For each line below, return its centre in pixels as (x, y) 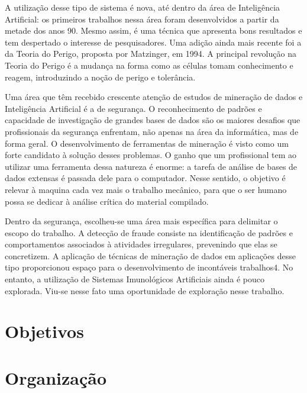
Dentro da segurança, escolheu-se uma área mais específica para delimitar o (141, 221)
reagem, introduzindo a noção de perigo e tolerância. (100, 77)
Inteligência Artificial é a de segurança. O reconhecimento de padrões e (133, 108)
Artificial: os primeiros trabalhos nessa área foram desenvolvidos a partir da (142, 19)
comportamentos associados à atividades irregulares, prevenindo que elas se (141, 244)
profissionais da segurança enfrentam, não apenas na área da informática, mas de (152, 131)
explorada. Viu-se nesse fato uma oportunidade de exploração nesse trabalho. (145, 290)
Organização (56, 377)
